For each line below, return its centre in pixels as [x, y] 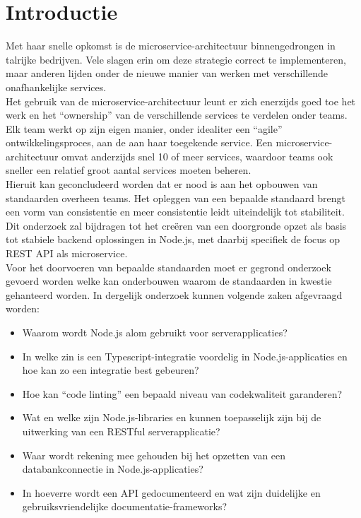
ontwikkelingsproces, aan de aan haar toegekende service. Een [139, 142]
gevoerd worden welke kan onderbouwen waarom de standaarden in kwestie [169, 281]
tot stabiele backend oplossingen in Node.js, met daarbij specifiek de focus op [173, 239]
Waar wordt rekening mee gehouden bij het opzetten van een [154, 455]
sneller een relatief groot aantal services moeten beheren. [129, 170]
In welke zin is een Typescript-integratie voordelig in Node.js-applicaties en [185, 356]
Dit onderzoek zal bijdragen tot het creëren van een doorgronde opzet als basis [176, 225]
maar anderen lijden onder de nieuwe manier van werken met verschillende [167, 73]
